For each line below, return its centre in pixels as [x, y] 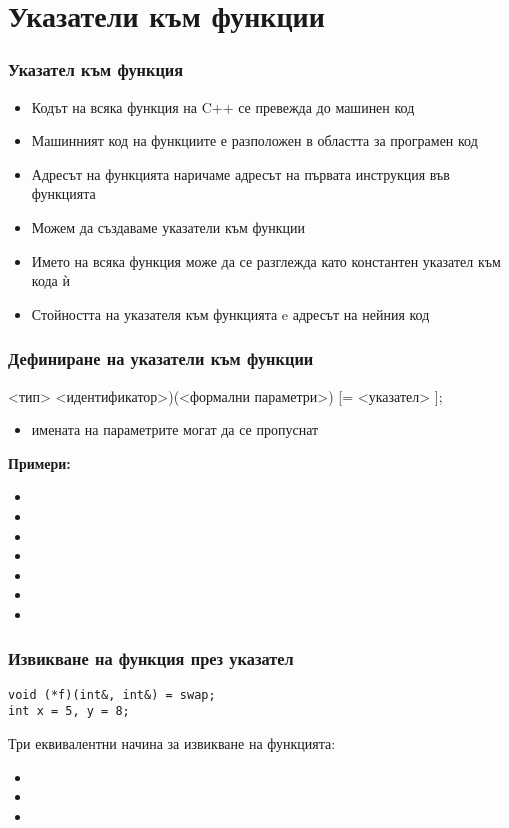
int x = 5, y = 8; [69, 711]
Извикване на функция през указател [151, 658]
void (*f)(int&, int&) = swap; [112, 694]
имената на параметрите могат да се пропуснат [175, 429]
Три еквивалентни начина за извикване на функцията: [172, 743]
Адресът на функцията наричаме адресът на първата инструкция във [240, 173]
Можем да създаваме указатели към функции [168, 226]
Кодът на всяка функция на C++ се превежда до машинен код [223, 106]
